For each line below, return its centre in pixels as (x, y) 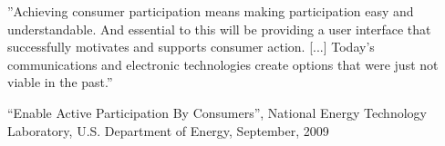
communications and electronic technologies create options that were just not (223, 64)
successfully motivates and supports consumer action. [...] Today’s (191, 47)
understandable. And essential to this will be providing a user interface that (219, 29)
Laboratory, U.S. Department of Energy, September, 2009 (168, 130)
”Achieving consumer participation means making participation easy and (211, 11)
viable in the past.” (60, 82)
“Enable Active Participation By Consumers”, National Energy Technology (217, 112)
